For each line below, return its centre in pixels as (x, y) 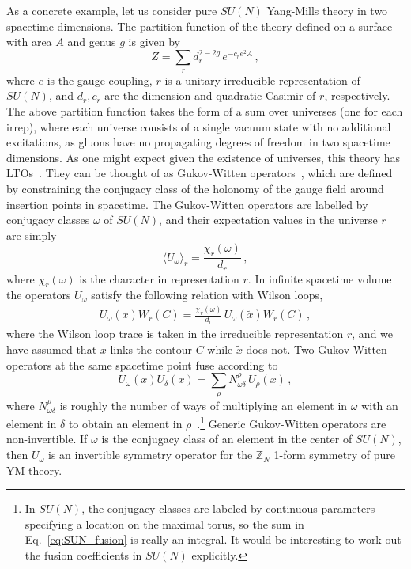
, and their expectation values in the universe (268, 220)
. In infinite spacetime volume (320, 278)
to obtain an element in (125, 423)
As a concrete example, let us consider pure (112, 10)
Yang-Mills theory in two (327, 10)
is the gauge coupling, (100, 80)
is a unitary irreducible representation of (262, 80)
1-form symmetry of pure (334, 455)
